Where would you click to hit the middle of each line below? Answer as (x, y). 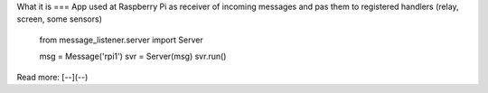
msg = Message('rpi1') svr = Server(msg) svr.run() (133, 56)
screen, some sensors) (60, 19)
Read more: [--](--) (52, 77)
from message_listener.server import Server (121, 40)
